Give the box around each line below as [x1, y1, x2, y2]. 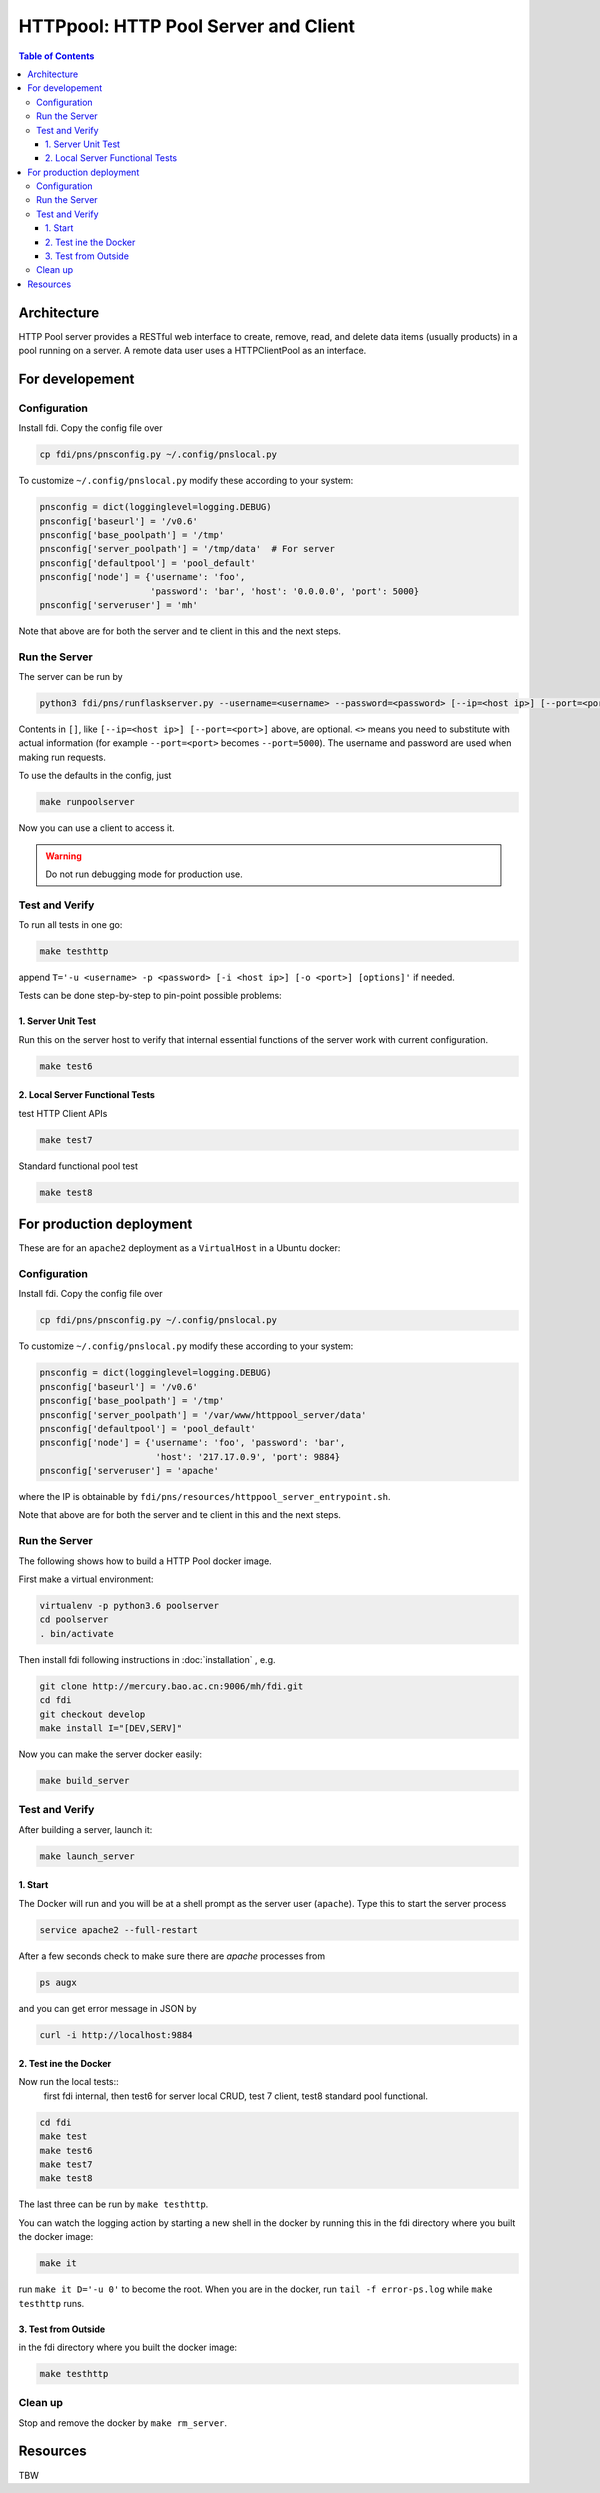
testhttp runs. [18, 2297, 85, 2309]
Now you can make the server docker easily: [18, 1748, 203, 1760]
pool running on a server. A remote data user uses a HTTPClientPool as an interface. [18, 345, 367, 357]
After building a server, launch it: [18, 1823, 153, 1835]
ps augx [39, 1976, 77, 1988]
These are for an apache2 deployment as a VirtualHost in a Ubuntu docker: [18, 1242, 341, 1254]
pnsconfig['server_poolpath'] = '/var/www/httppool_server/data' [39, 1409, 367, 1420]
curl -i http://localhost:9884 [39, 2029, 194, 2040]
